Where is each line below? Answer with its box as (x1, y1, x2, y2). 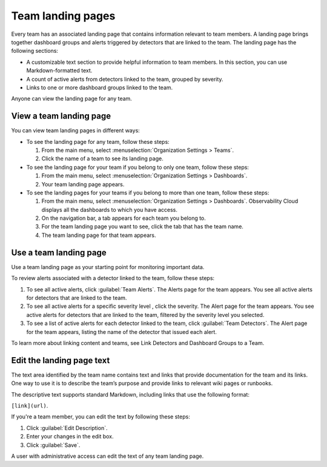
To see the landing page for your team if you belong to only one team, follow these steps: (26, 163, 249, 171)
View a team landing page (11, 111, 111, 121)
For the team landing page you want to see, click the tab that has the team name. (41, 223, 243, 230)
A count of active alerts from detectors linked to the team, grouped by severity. (26, 75, 223, 83)
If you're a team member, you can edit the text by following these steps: (11, 413, 190, 420)
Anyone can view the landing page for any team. (11, 95, 133, 103)
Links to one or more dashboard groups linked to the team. (26, 84, 173, 91)
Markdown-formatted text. (26, 67, 93, 74)
